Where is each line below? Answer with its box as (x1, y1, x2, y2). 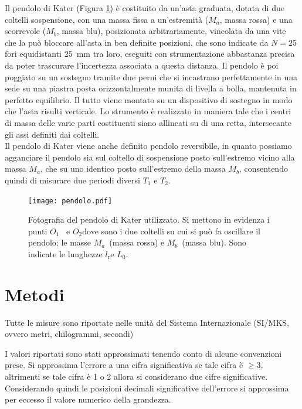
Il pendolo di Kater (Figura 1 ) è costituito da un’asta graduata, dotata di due (5, 2, 284, 13)
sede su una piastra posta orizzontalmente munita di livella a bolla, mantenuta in (5, 82, 297, 94)
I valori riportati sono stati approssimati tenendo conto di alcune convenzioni (5, 347, 282, 359)
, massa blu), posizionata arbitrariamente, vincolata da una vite (56, 25, 286, 37)
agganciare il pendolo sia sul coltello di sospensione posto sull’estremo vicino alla (5, 151, 295, 163)
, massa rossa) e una (219, 13, 293, 25)
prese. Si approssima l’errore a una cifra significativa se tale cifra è (5, 359, 243, 371)
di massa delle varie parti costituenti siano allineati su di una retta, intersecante (5, 116, 292, 128)
